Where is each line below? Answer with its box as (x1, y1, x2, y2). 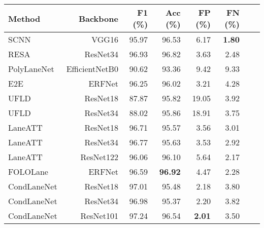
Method (8, 12, 41, 24)
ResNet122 (80, 151, 118, 163)
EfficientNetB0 (66, 63, 118, 74)
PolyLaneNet (8, 63, 54, 74)
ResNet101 (80, 210, 118, 221)
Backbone (78, 12, 118, 24)
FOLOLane (8, 166, 48, 177)
